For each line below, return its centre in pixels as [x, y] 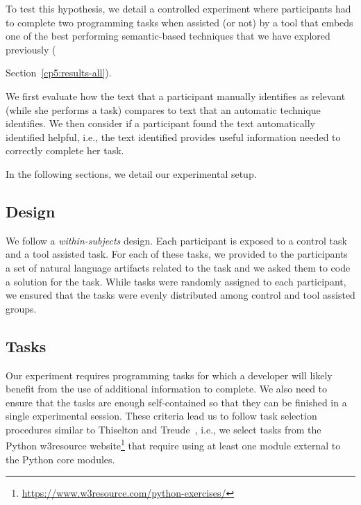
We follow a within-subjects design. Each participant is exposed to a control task [176, 240]
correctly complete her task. [65, 150]
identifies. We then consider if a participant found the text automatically [160, 123]
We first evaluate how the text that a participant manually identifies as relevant [176, 96]
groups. [21, 308]
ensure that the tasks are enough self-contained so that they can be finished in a [176, 402]
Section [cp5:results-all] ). [59, 73]
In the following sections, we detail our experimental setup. [131, 173]
